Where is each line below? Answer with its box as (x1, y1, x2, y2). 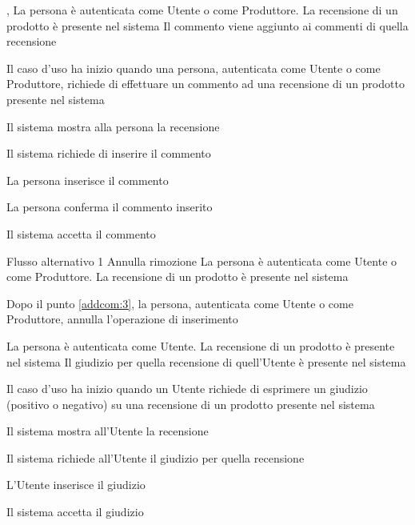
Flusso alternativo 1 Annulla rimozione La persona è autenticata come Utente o (6, 252, 397, 269)
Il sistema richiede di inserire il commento (6, 145, 211, 162)
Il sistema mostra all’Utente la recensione (6, 423, 209, 439)
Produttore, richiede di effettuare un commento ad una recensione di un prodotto (6, 75, 405, 92)
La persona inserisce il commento (6, 171, 169, 188)
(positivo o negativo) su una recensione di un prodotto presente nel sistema (6, 395, 375, 412)
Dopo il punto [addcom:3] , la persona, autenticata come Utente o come (6, 295, 353, 311)
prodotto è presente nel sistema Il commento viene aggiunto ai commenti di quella (6, 17, 409, 34)
